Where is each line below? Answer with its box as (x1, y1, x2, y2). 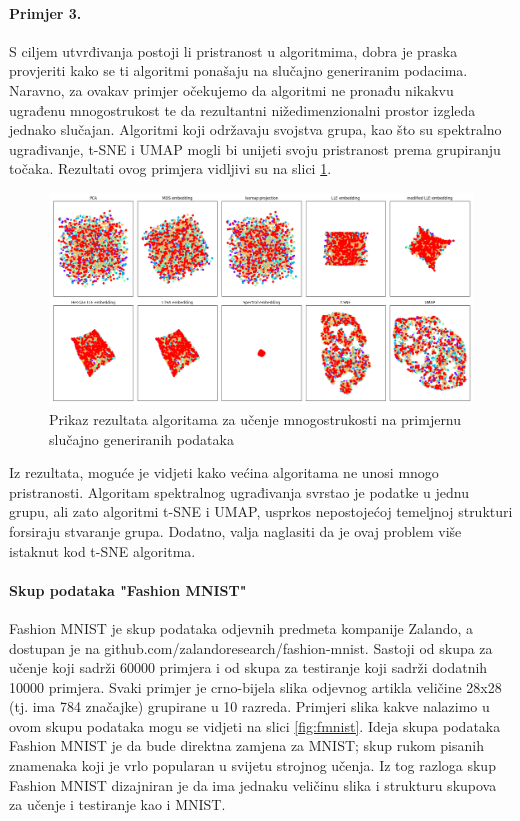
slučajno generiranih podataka (49, 428, 234, 449)
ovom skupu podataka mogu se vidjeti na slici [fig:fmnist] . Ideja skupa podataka (9, 715, 501, 736)
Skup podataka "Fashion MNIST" (9, 579, 247, 600)
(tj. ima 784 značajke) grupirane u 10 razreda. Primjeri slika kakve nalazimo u (9, 696, 490, 717)
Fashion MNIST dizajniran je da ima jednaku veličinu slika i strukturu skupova (9, 774, 497, 795)
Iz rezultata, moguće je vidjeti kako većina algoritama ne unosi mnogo (9, 462, 439, 483)
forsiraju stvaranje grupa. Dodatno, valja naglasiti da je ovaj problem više (9, 520, 462, 541)
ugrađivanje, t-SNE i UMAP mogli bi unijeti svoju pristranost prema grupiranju (9, 138, 501, 159)
